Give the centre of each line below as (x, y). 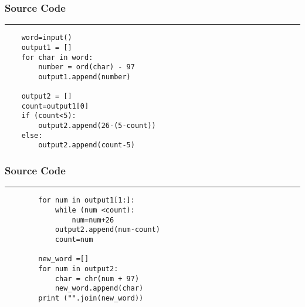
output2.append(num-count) (107, 230)
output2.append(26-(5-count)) (97, 126)
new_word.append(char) (99, 289)
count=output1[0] (55, 106)
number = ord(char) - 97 (87, 67)
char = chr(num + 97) (97, 279)
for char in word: (57, 57)
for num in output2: (78, 269)
